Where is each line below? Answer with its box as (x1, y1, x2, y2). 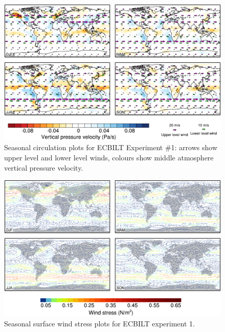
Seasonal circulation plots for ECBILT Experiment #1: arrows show (4, 142, 218, 153)
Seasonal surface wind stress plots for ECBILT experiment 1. (4, 318, 195, 328)
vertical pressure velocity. (4, 162, 83, 173)
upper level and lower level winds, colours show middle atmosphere (4, 152, 214, 162)
